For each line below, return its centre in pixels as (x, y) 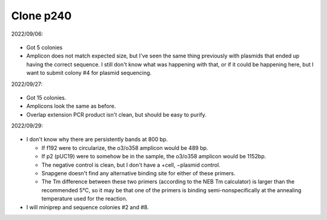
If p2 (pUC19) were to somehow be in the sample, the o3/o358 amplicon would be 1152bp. (154, 157)
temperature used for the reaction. (84, 199)
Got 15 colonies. (46, 97)
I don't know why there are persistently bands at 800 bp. (97, 140)
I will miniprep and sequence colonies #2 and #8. (88, 207)
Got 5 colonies (45, 47)
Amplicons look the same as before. (71, 106)
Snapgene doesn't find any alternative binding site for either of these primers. (138, 173)
